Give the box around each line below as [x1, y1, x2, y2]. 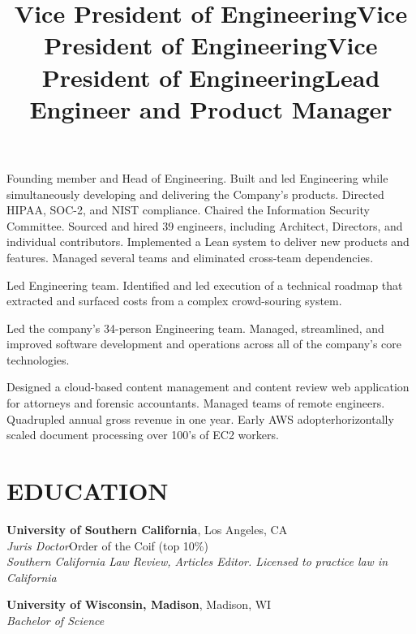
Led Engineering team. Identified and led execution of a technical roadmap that [6, 276, 403, 293]
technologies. [6, 351, 70, 368]
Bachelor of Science [6, 611, 105, 628]
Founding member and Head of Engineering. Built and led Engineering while [6, 169, 388, 186]
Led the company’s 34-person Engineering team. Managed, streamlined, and [6, 319, 384, 336]
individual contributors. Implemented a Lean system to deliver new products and [6, 233, 410, 250]
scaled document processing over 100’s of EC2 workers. [6, 426, 279, 443]
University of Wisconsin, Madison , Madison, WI [6, 596, 272, 613]
